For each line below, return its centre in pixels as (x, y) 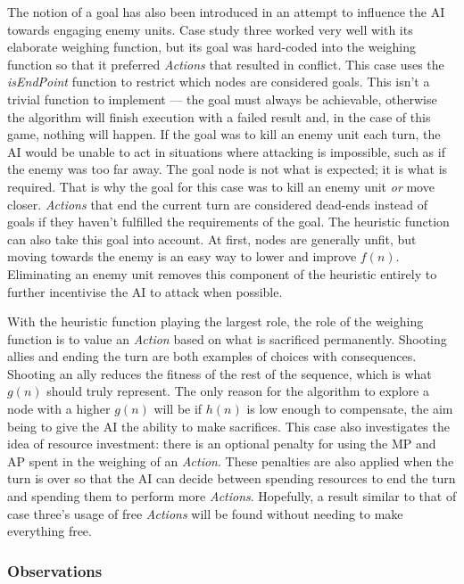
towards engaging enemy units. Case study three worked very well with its (210, 29)
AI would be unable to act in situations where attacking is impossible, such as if (226, 151)
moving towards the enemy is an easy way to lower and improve (182, 256)
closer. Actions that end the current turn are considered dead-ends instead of (218, 204)
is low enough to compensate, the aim (350, 409)
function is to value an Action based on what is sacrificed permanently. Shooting (227, 338)
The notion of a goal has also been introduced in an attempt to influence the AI (226, 12)
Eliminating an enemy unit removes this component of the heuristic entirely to (222, 273)
